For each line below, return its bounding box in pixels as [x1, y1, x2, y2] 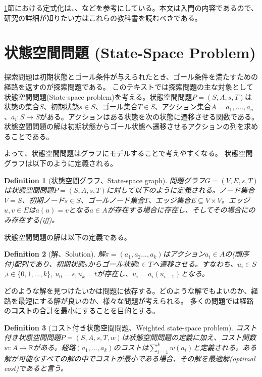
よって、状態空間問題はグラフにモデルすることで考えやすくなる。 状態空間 [4, 148, 253, 158]
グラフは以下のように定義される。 [4, 158, 117, 169]
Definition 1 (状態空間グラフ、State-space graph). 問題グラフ [4, 175, 205, 185]
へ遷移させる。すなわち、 [152, 258, 237, 269]
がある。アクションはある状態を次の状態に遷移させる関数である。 [39, 111, 258, 121]
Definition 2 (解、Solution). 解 [4, 248, 105, 259]
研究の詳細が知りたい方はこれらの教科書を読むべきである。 [4, 12, 202, 23]
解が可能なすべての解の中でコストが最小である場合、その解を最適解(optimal [4, 353, 255, 363]
